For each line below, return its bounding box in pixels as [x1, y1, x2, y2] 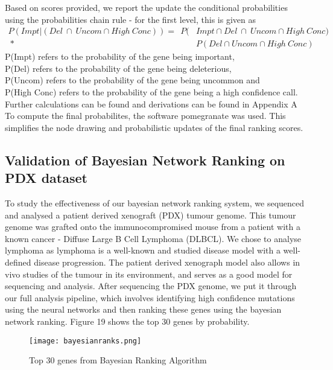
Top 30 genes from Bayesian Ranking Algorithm [29, 354, 207, 366]
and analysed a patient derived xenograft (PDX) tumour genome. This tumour [5, 208, 296, 221]
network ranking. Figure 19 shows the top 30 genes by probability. [5, 314, 250, 327]
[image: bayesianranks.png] [29, 336, 142, 345]
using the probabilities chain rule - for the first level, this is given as [5, 13, 256, 25]
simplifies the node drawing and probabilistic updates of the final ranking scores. [5, 121, 303, 133]
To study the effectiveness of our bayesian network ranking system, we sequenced [5, 197, 305, 209]
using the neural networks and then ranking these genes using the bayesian [5, 303, 282, 316]
